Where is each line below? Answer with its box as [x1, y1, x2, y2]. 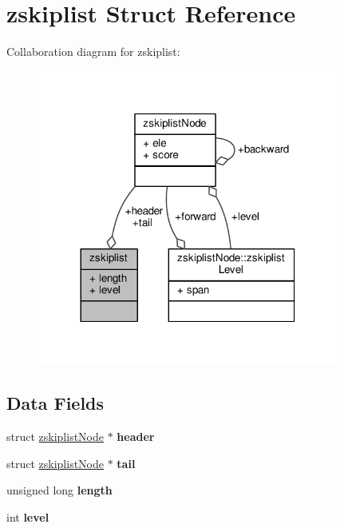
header [117, 428, 155, 445]
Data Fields [6, 391, 105, 415]
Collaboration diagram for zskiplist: [6, 43, 180, 60]
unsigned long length [6, 482, 113, 498]
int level [6, 508, 49, 525]
